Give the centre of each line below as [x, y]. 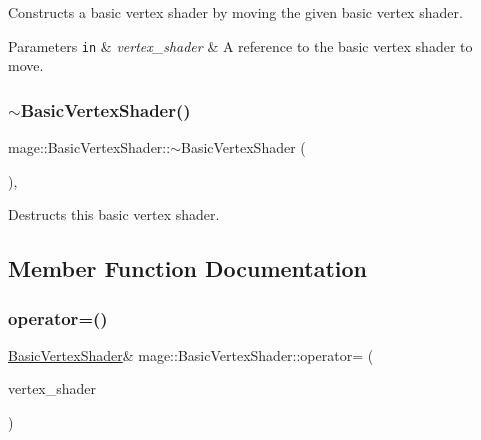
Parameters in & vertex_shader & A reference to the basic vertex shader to [240, 45]
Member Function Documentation [188, 268]
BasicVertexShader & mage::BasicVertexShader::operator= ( [191, 354]
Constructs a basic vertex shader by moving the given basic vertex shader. [235, 12]
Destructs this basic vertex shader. [114, 214]
